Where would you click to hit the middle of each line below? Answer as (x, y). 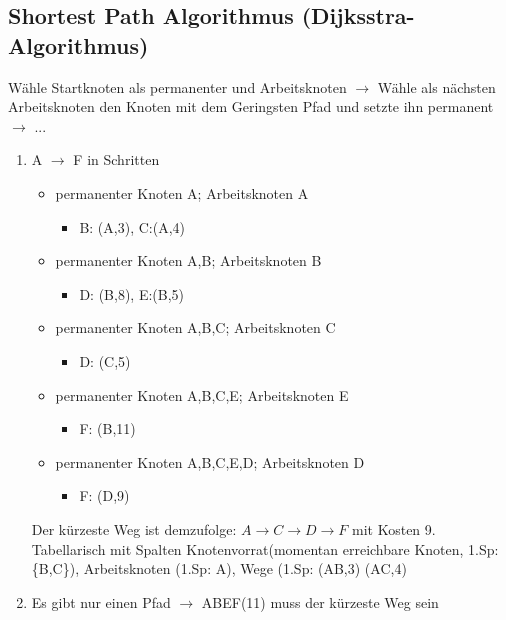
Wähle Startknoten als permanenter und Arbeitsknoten (177, 86)
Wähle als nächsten (436, 86)
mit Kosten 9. (394, 528)
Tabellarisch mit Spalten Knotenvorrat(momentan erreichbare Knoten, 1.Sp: (265, 548)
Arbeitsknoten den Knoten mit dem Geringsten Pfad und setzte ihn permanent (251, 106)
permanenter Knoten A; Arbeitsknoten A (182, 192)
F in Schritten (116, 159)
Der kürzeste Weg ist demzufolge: (134, 528)
